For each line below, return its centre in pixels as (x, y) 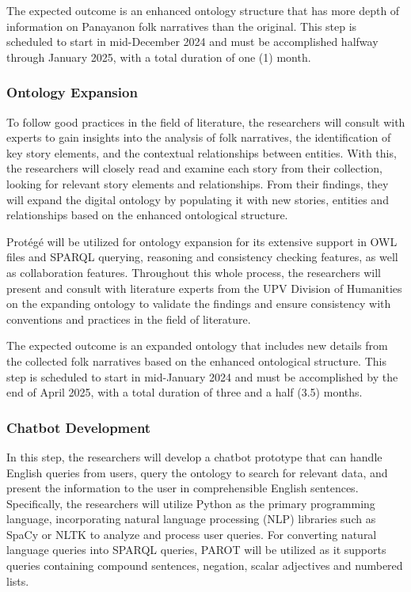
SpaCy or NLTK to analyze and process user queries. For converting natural (192, 534)
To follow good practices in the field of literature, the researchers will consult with (206, 121)
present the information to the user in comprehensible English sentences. (183, 488)
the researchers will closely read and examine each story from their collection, (194, 168)
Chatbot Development (79, 427)
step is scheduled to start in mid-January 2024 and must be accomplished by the (202, 376)
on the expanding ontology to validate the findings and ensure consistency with (199, 304)
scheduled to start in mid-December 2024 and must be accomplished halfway (192, 42)
